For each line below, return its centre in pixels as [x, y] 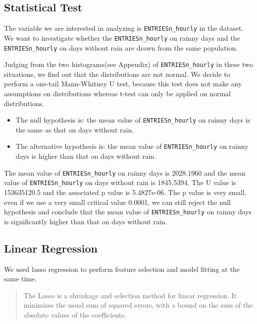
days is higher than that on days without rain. [86, 156]
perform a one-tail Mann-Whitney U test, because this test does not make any [123, 84]
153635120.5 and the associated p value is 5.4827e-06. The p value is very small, [125, 192]
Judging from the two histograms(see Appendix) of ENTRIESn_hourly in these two [128, 64]
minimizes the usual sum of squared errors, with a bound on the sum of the [138, 305]
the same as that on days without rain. [75, 129]
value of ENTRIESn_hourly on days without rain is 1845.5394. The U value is [120, 182]
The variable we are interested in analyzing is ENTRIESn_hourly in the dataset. [124, 28]
